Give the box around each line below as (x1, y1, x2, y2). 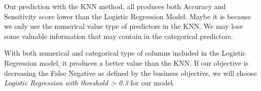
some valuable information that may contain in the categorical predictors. (4, 30, 233, 41)
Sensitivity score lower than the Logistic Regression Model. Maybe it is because (4, 11, 251, 21)
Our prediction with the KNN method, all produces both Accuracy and (4, 1, 226, 11)
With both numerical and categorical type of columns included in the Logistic (4, 48, 246, 58)
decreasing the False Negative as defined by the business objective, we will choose (4, 67, 257, 78)
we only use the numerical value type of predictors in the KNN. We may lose (4, 21, 243, 31)
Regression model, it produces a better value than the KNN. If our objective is (4, 57, 249, 68)
